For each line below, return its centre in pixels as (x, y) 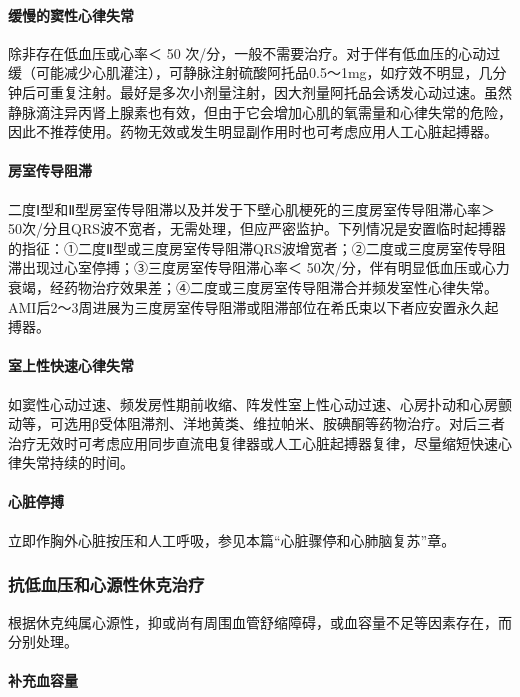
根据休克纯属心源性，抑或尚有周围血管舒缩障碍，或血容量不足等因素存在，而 (260, 621)
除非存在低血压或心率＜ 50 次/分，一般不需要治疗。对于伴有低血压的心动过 (254, 52)
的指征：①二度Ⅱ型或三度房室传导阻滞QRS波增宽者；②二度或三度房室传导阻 (257, 247)
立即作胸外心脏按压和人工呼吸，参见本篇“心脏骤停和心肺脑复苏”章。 (232, 539)
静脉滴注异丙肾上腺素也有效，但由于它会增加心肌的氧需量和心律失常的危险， (260, 111)
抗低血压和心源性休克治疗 (106, 584)
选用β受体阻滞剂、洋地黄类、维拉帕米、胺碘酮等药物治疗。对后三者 (284, 423)
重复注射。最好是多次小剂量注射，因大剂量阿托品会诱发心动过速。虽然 (280, 91)
